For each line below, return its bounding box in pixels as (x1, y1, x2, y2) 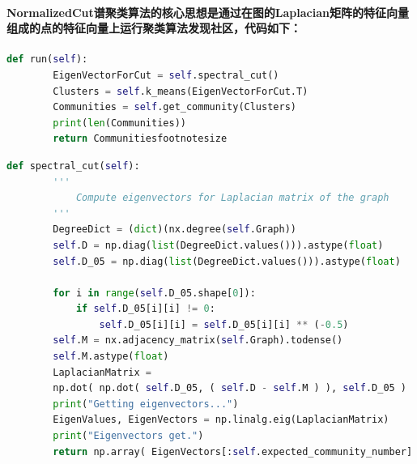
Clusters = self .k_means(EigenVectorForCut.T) (53, 85, 308, 97)
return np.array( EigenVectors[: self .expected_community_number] (53, 445, 413, 458)
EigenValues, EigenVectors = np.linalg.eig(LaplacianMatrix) (53, 414, 389, 426)
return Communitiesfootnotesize (53, 133, 228, 145)
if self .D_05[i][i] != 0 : (75, 303, 215, 315)
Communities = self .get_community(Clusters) (53, 101, 296, 113)
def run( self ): (6, 53, 88, 66)
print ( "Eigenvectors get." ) (53, 430, 204, 442)
